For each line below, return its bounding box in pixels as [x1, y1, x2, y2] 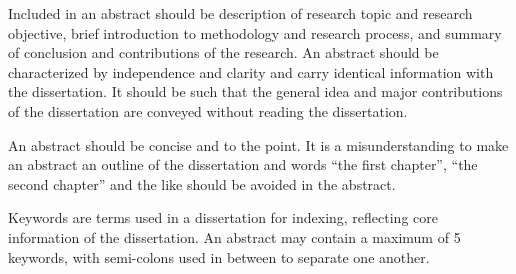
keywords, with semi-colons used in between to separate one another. [8, 246, 430, 267]
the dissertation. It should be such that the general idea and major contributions [8, 81, 503, 102]
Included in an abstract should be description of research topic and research [8, 3, 473, 23]
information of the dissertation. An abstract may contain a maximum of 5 [8, 226, 461, 247]
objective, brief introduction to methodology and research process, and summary [8, 22, 502, 43]
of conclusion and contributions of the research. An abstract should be [8, 42, 439, 63]
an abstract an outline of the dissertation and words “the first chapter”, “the [8, 154, 478, 175]
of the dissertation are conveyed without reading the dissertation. [8, 100, 408, 121]
